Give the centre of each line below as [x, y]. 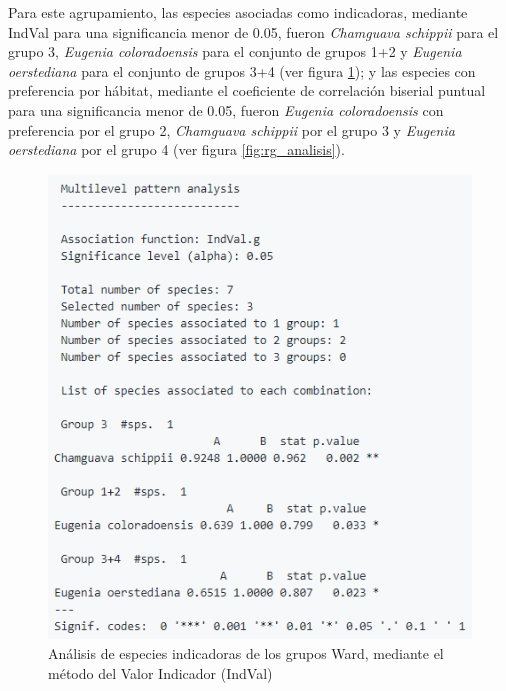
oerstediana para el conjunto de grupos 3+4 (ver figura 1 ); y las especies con [242, 70]
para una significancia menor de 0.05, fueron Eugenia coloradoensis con [226, 109]
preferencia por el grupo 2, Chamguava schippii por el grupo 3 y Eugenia [231, 129]
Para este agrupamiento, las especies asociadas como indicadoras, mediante [238, 12]
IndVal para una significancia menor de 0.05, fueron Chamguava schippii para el [253, 31]
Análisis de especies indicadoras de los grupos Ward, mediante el [246, 653]
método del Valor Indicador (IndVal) [160, 672]
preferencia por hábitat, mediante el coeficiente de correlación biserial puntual [247, 90]
